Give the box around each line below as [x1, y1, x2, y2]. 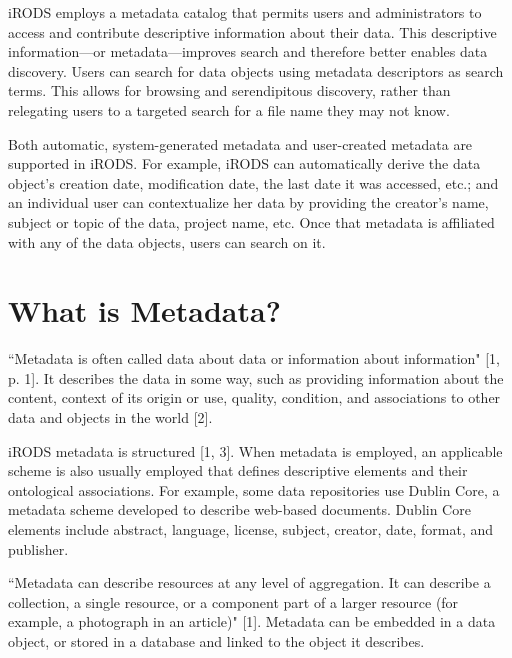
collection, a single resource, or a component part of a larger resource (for [8, 591, 459, 612]
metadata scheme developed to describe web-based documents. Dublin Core [8, 499, 471, 520]
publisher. [8, 538, 69, 559]
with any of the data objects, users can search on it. [8, 231, 326, 252]
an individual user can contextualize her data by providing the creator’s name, [8, 192, 489, 213]
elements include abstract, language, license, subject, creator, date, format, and [8, 519, 494, 539]
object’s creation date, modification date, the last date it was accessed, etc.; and [8, 172, 499, 193]
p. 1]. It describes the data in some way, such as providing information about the [8, 367, 504, 388]
